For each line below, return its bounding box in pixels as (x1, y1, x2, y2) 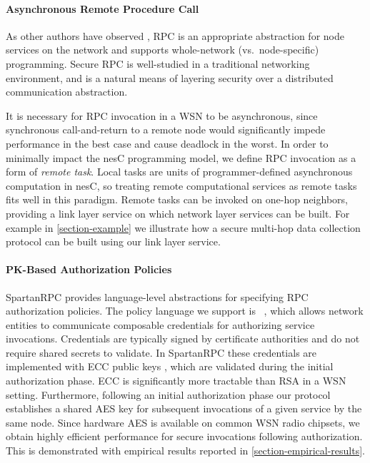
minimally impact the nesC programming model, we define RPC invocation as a (6, 150, 356, 165)
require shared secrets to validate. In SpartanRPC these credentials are (6, 345, 317, 360)
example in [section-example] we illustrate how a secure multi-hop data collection (6, 220, 361, 235)
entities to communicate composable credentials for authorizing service (6, 317, 315, 332)
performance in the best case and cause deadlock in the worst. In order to (6, 136, 329, 151)
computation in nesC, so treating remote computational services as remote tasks (6, 178, 357, 193)
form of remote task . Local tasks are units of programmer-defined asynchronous (6, 164, 353, 179)
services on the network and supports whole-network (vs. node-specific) (6, 42, 319, 57)
